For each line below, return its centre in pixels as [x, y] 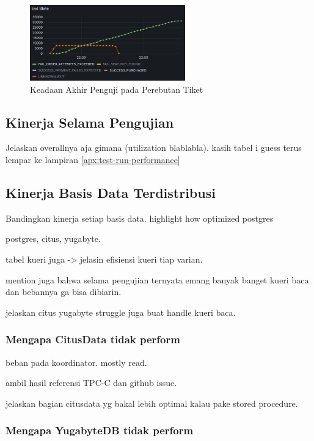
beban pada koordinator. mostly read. [76, 362]
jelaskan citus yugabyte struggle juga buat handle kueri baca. [121, 312]
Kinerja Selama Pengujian [90, 122]
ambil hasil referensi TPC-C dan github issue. [91, 383]
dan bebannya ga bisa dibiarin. [64, 292]
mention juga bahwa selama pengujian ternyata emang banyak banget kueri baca [157, 279]
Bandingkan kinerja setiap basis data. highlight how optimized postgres [140, 218]
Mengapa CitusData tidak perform [93, 339]
